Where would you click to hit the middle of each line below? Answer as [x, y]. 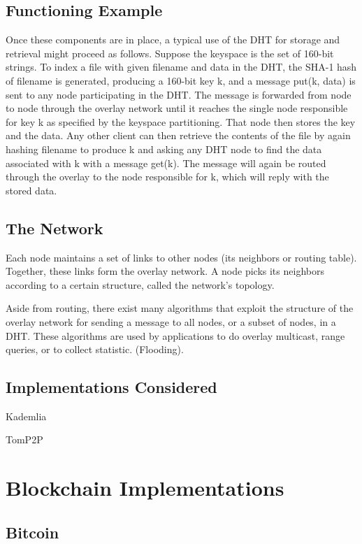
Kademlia [26, 416]
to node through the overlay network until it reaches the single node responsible [177, 108]
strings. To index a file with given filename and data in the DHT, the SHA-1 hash [181, 67]
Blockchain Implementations [145, 488]
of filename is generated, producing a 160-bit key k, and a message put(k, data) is [181, 80]
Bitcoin [32, 532]
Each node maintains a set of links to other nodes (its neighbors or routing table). [181, 257]
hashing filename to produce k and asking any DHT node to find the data [164, 149]
